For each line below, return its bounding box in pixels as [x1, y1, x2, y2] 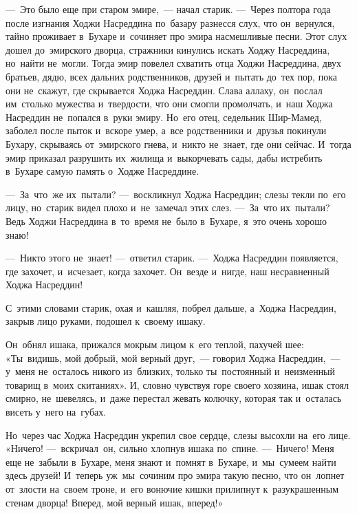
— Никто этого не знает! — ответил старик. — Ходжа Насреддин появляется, [6, 250, 338, 265]
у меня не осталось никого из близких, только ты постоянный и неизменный [6, 364, 336, 378]
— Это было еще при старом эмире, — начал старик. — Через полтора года [6, 2, 331, 16]
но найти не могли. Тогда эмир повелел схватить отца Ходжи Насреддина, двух [6, 56, 342, 70]
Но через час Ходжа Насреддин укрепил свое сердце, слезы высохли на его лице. [6, 427, 351, 442]
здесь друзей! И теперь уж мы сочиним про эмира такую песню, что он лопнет [6, 468, 345, 482]
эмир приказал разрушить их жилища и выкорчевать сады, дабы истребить [6, 150, 323, 164]
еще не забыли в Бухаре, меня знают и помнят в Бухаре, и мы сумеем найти [6, 454, 336, 469]
